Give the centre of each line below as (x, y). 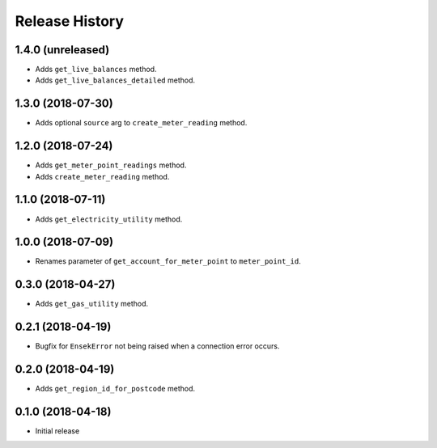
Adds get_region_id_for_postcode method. (115, 389)
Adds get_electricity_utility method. (109, 219)
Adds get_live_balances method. (96, 70)
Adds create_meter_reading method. (102, 176)
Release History (70, 21)
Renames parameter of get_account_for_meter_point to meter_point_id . (168, 261)
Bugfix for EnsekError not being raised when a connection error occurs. (157, 346)
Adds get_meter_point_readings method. (111, 165)
